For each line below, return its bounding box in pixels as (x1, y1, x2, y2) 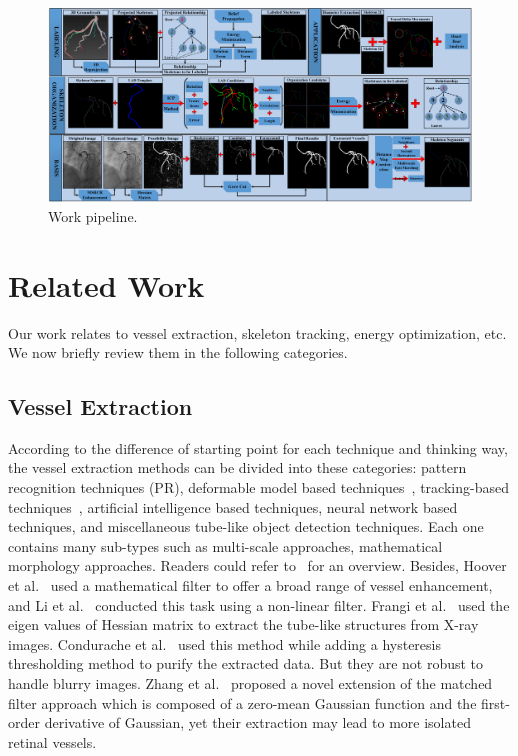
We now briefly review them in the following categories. (8, 342, 348, 363)
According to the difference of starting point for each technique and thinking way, (8, 437, 508, 458)
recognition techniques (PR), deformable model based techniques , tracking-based (8, 477, 509, 498)
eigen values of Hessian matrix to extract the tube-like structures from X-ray (8, 614, 479, 635)
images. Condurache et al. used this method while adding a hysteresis (8, 633, 441, 654)
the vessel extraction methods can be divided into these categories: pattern (8, 457, 467, 478)
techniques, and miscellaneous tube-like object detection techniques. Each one (8, 516, 484, 537)
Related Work (8, 264, 205, 305)
